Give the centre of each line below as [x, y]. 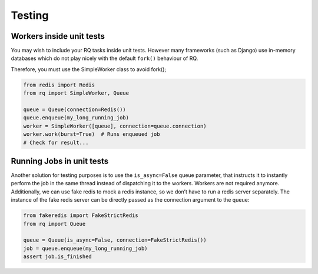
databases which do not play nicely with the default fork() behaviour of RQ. [105, 58]
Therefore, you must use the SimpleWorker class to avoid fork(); [89, 69]
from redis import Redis [59, 85]
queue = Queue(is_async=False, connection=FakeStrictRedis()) [115, 240]
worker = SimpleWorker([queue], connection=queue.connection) [115, 126]
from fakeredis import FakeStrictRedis [81, 215]
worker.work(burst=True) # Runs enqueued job [92, 134]
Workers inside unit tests [58, 36]
